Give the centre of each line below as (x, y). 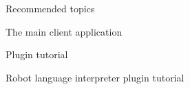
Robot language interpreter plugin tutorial (95, 77)
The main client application (64, 31)
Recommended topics (50, 8)
